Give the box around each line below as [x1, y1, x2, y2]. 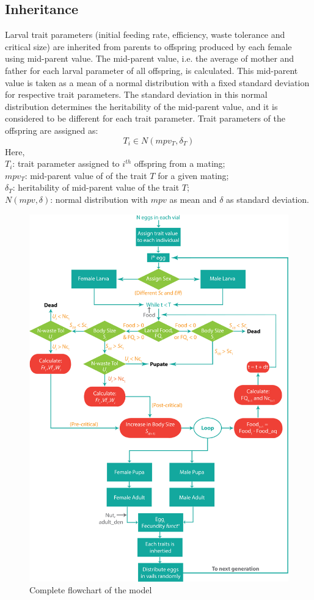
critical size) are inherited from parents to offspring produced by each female [5, 40, 292, 53]
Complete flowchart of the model [29, 584, 152, 596]
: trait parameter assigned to [12, 157, 120, 170]
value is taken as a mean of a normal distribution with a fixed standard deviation [5, 76, 310, 89]
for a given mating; [158, 169, 229, 181]
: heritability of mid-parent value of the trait [12, 181, 180, 194]
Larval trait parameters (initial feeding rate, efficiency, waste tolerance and [5, 28, 285, 41]
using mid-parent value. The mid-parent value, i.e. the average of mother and [5, 52, 294, 65]
